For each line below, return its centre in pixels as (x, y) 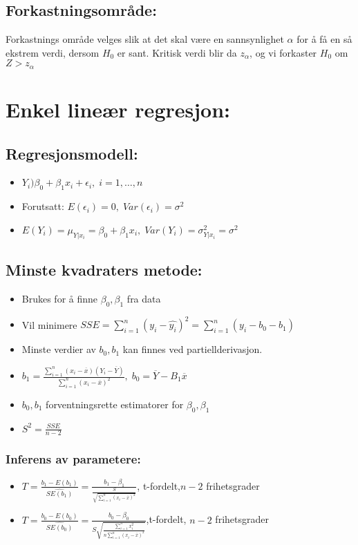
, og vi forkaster (283, 52)
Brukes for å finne (60, 298)
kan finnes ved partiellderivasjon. (192, 349)
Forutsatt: (43, 206)
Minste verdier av (59, 349)
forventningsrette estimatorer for (115, 404)
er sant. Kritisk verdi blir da (177, 52)
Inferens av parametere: (73, 459)
